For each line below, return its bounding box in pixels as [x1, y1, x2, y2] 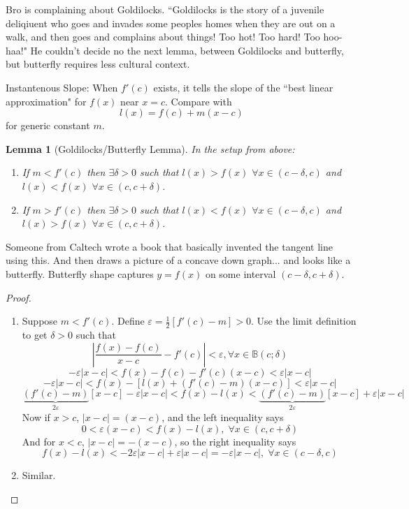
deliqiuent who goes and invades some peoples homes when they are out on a [6, 15, 336, 30]
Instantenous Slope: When [6, 80, 118, 94]
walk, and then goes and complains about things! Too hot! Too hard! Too [6, 29, 320, 44]
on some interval [205, 266, 276, 281]
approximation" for [6, 94, 87, 108]
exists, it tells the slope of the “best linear [153, 80, 333, 94]
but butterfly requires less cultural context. [6, 57, 190, 71]
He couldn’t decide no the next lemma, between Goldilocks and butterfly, [30, 43, 344, 57]
